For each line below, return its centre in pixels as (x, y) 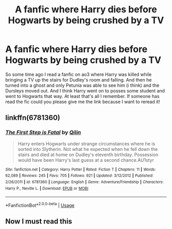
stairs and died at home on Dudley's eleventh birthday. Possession (88, 155)
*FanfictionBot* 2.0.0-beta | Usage (40, 205)
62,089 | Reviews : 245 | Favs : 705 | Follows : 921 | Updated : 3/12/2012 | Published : (79, 176)
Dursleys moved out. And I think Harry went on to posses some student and (85, 90)
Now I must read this (39, 222)
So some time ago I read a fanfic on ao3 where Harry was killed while (79, 74)
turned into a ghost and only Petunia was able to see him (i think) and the (82, 85)
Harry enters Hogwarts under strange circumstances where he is (86, 144)
